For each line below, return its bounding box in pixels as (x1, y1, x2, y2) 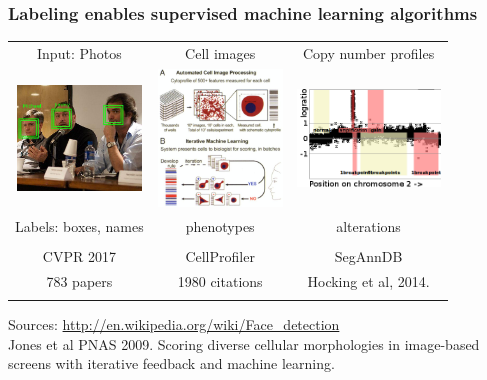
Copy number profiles (302, 42, 435, 63)
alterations (336, 215, 401, 236)
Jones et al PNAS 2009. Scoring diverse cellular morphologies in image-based (8, 333, 480, 354)
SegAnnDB (334, 246, 403, 267)
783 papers (46, 270, 113, 291)
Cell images (185, 42, 256, 63)
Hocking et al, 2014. (307, 270, 430, 291)
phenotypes (185, 215, 255, 236)
